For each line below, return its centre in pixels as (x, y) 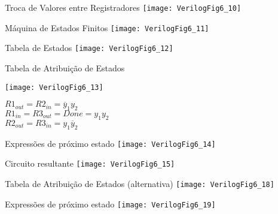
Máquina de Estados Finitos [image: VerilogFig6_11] (107, 27)
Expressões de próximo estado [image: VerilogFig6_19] (110, 204)
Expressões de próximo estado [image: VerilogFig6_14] (110, 143)
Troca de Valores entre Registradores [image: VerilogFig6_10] (123, 7)
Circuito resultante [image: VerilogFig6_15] (90, 163)
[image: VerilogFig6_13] (54, 87)
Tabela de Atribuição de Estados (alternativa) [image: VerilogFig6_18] (140, 183)
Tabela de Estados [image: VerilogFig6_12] (89, 48)
